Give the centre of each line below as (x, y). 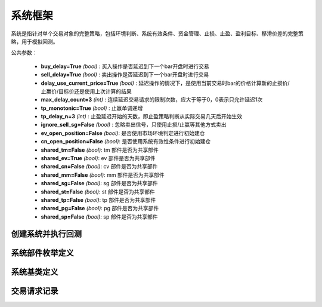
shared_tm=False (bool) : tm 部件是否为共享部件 (100, 150)
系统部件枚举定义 (42, 253)
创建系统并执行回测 (46, 234)
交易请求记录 (35, 291)
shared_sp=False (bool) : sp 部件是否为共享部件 (99, 217)
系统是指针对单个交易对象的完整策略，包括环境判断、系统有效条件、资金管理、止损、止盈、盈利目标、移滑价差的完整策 (157, 33)
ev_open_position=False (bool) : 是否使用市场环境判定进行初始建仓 (123, 133)
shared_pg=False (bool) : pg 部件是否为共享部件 (100, 208)
